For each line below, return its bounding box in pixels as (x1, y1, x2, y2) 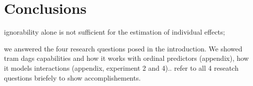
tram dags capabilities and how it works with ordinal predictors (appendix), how (4, 53, 249, 63)
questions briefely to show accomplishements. (4, 72, 141, 83)
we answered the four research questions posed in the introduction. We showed (4, 43, 243, 53)
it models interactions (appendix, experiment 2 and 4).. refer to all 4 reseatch (4, 62, 239, 73)
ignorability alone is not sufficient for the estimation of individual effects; (4, 27, 225, 37)
